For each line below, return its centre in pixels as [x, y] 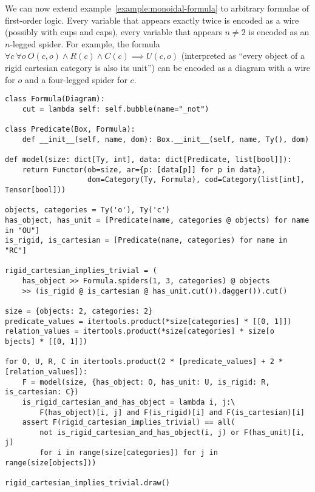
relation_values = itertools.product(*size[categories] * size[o [140, 332]
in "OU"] [22, 230]
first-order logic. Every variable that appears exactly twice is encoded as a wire [152, 20]
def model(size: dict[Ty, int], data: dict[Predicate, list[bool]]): [148, 160]
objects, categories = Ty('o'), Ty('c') [88, 210]
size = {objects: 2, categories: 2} [79, 311]
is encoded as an [279, 32]
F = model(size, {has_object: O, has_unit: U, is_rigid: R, [146, 382]
